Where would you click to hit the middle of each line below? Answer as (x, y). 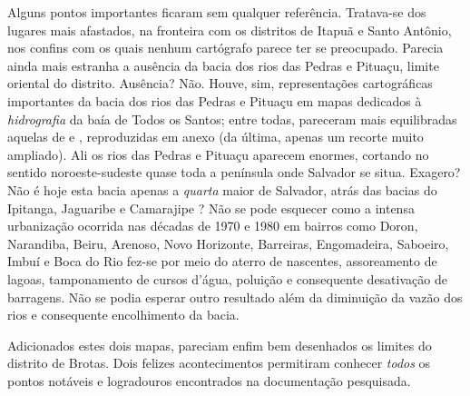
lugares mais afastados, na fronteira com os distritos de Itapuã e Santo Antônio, (230, 30)
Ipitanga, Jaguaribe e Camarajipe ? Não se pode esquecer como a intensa (211, 208)
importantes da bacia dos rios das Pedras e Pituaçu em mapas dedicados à (215, 100)
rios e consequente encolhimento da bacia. (123, 315)
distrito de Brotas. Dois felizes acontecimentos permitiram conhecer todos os (219, 363)
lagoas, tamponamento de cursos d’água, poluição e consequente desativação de (227, 278)
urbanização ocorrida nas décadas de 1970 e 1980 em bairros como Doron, (213, 226)
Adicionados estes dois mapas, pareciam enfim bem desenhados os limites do (220, 345)
